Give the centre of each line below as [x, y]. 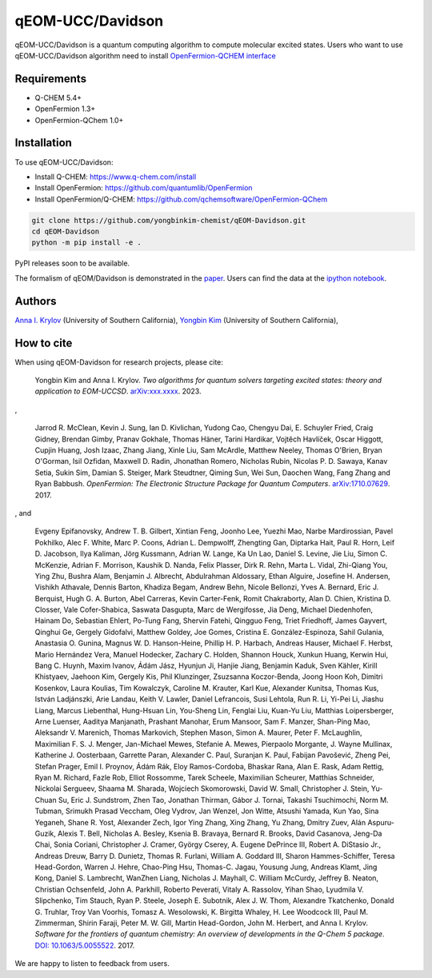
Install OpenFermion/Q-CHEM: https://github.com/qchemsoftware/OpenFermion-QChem [181, 199]
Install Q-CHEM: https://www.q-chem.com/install [116, 177]
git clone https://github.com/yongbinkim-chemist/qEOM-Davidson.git [169, 220]
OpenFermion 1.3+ [65, 109]
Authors [36, 301]
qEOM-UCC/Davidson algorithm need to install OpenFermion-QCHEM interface [145, 55]
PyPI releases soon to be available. [72, 263]
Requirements [51, 79]
